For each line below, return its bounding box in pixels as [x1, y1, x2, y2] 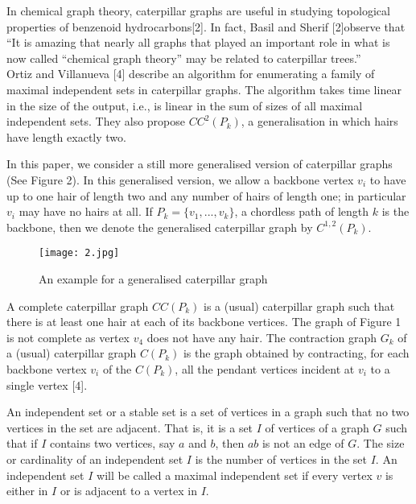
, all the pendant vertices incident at [175, 360, 355, 377]
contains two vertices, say [50, 435, 175, 452]
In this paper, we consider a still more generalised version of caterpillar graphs [6, 155, 393, 172]
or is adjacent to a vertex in [60, 482, 197, 499]
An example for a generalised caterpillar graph [39, 270, 268, 287]
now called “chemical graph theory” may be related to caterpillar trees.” [6, 49, 361, 66]
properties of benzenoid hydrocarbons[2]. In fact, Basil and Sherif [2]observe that [6, 18, 406, 35]
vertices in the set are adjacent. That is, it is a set [6, 419, 253, 436]
